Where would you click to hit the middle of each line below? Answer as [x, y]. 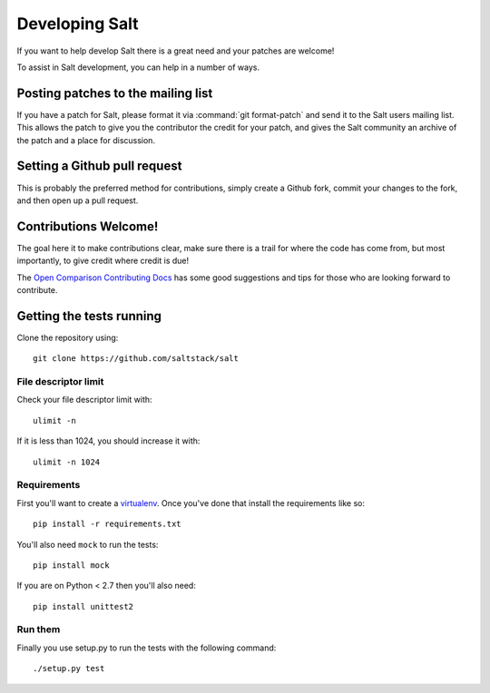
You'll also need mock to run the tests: [88, 544]
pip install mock [71, 565]
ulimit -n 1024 [67, 462]
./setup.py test [69, 669]
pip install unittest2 [83, 606]
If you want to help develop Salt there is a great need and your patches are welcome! [176, 51]
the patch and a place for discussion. [86, 140]
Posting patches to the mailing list [115, 93]
